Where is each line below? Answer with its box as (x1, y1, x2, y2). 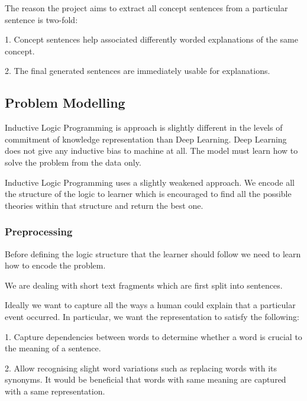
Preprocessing (5, 224, 73, 239)
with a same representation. (5, 384, 105, 397)
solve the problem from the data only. (5, 156, 141, 168)
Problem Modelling (5, 93, 125, 112)
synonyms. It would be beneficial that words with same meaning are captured (5, 373, 286, 386)
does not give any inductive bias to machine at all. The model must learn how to (5, 144, 298, 157)
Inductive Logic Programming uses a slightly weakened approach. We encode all (5, 176, 295, 188)
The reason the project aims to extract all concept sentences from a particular (5, 2, 288, 14)
